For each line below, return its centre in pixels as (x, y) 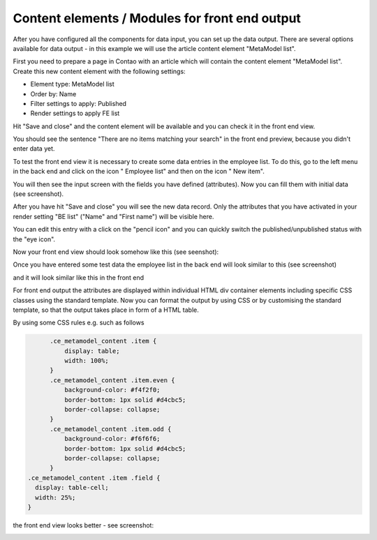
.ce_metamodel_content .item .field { (94, 478)
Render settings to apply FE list (75, 113)
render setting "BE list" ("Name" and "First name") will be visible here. (113, 216)
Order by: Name (53, 93)
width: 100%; (87, 361)
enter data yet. (34, 149)
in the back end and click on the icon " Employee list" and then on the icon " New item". (139, 172)
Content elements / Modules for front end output (157, 18)
